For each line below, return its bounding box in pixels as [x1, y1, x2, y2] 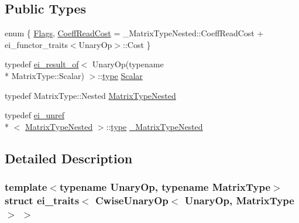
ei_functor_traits [5, 38, 68, 50]
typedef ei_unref [5, 109, 64, 121]
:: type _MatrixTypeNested [106, 120, 203, 132]
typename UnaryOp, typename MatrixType [59, 180, 271, 194]
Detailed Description [5, 149, 133, 167]
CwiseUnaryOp [95, 193, 169, 207]
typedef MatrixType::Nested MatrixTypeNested [5, 89, 176, 101]
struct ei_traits [5, 193, 80, 207]
